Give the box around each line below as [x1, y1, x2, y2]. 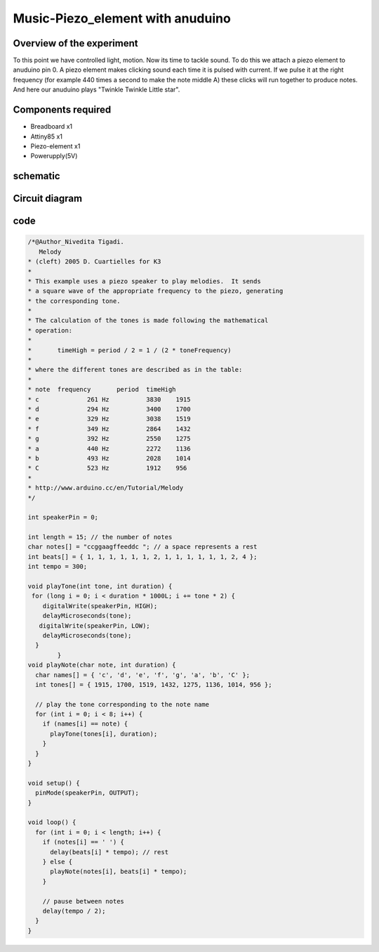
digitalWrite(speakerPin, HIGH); [42, 602, 158, 610]
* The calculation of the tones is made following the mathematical [27, 316, 269, 325]
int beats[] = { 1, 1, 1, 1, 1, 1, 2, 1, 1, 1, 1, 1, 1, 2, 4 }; [27, 553, 258, 560]
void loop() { [27, 818, 77, 826]
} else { [42, 858, 73, 866]
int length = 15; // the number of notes [27, 533, 173, 541]
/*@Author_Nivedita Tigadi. [27, 238, 124, 246]
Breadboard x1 [30, 122, 73, 131]
